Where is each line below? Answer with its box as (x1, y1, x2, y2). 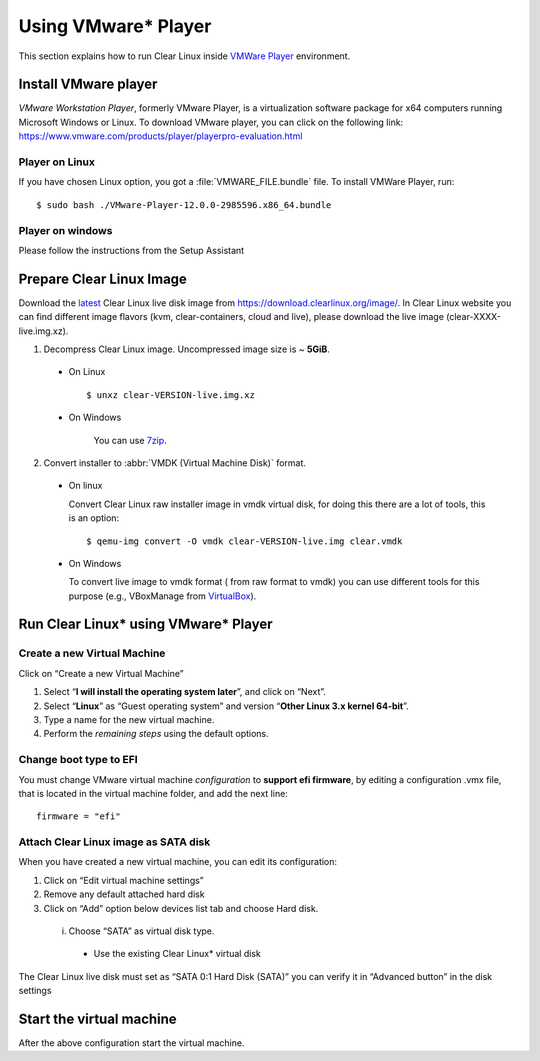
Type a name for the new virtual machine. (43, 714, 215, 725)
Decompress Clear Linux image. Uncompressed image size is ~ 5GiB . (43, 343, 330, 355)
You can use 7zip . (93, 434, 167, 446)
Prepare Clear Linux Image (18, 270, 187, 287)
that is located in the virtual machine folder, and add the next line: (18, 787, 289, 799)
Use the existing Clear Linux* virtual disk (93, 948, 262, 960)
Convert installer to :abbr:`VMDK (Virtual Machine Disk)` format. (43, 456, 307, 469)
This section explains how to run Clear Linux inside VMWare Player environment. (18, 50, 351, 62)
